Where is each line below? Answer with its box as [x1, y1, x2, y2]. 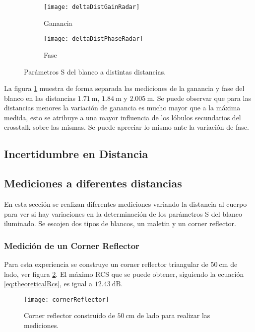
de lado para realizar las [137, 310, 210, 321]
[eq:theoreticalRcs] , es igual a [4, 278, 93, 289]
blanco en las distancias [4, 92, 76, 103]
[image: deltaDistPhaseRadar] [44, 35, 143, 43]
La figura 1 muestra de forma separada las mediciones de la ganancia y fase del [4, 83, 245, 93]
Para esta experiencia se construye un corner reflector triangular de [4, 259, 208, 269]
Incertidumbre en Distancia [4, 146, 148, 162]
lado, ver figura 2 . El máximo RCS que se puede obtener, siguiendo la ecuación [4, 268, 244, 279]
